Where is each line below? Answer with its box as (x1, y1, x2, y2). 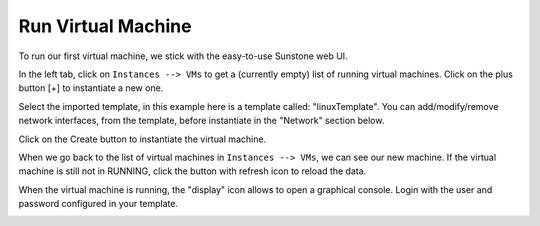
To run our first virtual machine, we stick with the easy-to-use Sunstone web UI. (18, 50, 349, 62)
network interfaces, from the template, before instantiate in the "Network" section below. (18, 115, 385, 127)
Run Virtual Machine (18, 15, 192, 37)
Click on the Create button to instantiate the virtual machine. (18, 133, 267, 145)
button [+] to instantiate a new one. (18, 82, 164, 94)
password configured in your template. (18, 198, 179, 210)
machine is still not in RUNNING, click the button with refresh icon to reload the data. (18, 165, 367, 177)
